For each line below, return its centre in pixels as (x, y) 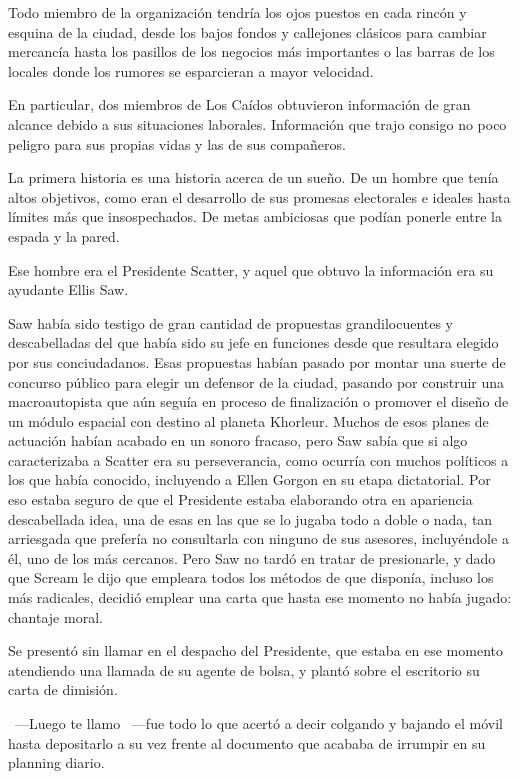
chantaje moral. (55, 616)
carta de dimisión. (63, 689)
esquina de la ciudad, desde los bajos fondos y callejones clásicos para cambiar (247, 31)
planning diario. (56, 762)
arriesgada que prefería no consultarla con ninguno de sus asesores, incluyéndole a (258, 538)
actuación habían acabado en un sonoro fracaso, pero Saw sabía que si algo (238, 440)
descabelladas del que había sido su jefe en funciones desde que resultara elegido (253, 342)
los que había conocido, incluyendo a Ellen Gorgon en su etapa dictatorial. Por (249, 479)
